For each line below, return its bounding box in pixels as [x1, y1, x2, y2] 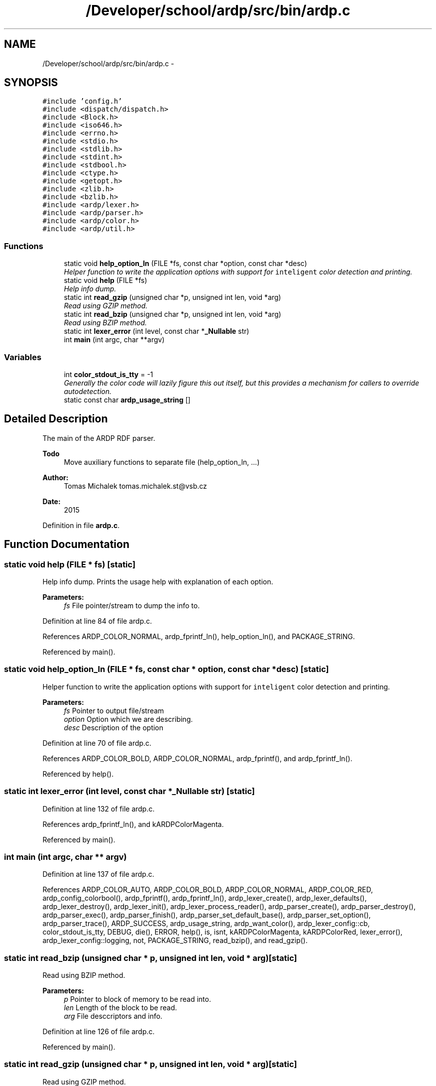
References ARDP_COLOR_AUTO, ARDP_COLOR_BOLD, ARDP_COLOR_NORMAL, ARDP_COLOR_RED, [42, 885, 373, 894]
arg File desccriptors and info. [64, 1012, 163, 1020]
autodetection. [64, 387, 111, 396]
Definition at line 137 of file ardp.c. [42, 870, 154, 879]
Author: [42, 473, 69, 482]
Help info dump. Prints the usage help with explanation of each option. [42, 577, 273, 586]
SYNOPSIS [4, 76, 58, 89]
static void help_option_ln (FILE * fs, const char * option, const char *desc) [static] [4, 664, 329, 675]
